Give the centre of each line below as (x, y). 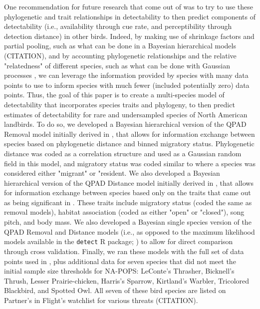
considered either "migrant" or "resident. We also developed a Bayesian (112, 173)
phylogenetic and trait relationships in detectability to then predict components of (130, 16)
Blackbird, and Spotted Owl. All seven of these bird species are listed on (115, 290)
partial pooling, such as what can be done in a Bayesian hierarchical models (120, 46)
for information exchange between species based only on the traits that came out (128, 192)
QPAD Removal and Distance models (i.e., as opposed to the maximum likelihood (130, 231)
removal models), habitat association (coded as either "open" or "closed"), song (124, 212)
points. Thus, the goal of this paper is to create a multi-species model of (114, 95)
